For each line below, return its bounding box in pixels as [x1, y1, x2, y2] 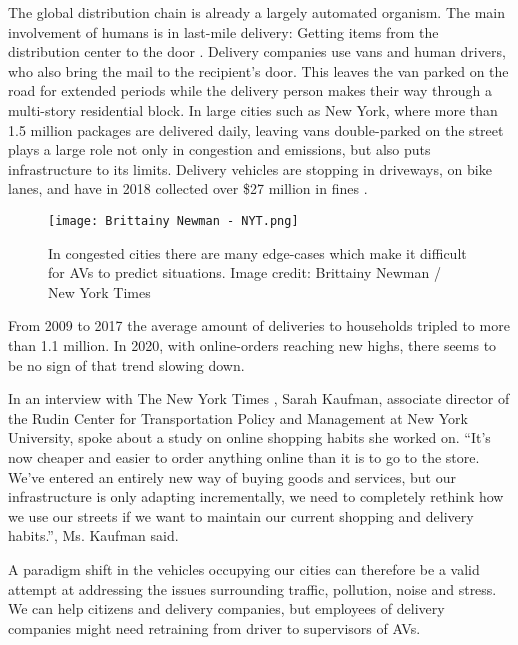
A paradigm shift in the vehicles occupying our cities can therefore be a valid [8, 558, 480, 579]
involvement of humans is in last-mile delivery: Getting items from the [8, 21, 439, 42]
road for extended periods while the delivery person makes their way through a [8, 80, 492, 101]
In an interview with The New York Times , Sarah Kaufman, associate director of [8, 388, 510, 409]
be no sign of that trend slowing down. [8, 354, 245, 375]
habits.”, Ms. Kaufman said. [8, 525, 179, 546]
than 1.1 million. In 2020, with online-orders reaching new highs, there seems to [8, 334, 497, 355]
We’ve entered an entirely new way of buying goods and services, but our [8, 466, 456, 487]
